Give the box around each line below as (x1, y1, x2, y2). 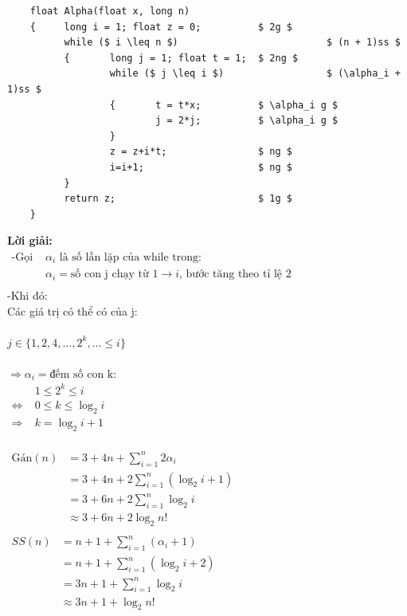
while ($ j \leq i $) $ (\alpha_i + (109, 68, 401, 80)
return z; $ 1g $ (64, 193, 292, 205)
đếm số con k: (49, 368, 117, 380)
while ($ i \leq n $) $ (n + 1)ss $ (64, 37, 401, 49)
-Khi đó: (7, 286, 48, 303)
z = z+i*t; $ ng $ (109, 146, 292, 158)
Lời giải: (7, 232, 53, 249)
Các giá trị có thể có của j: (7, 302, 138, 319)
